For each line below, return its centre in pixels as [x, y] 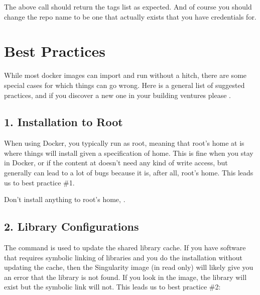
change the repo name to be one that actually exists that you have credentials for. [130, 16]
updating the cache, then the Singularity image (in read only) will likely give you [129, 267]
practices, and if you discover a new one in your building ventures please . [117, 95]
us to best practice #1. [39, 182]
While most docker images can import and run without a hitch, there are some [125, 75]
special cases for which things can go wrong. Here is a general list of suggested [124, 85]
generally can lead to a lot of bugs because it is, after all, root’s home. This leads [129, 173]
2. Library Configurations [72, 226]
